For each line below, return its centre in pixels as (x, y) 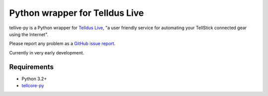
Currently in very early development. (47, 52)
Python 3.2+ (34, 79)
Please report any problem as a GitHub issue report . (62, 44)
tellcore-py (33, 86)
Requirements (32, 67)
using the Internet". (29, 34)
